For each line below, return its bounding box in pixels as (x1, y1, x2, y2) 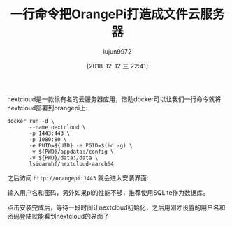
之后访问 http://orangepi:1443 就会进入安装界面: (7, 173, 149, 182)
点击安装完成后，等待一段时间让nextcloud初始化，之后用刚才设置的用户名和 (7, 203, 226, 212)
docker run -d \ (7, 117, 55, 124)
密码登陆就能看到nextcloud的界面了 (7, 212, 110, 220)
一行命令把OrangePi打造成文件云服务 (10, 6, 225, 22)
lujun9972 (103, 47, 132, 56)
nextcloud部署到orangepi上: (7, 103, 88, 112)
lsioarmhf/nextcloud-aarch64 (29, 160, 114, 168)
